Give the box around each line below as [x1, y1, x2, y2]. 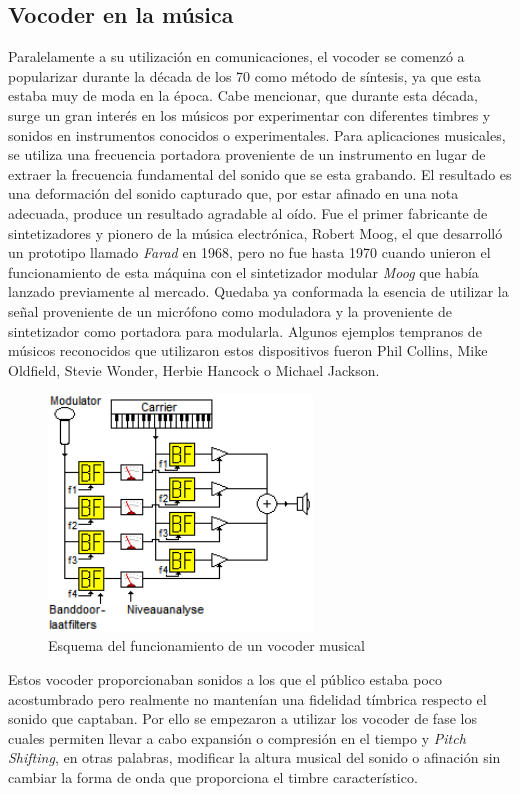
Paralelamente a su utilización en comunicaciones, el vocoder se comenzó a [8, 46, 465, 67]
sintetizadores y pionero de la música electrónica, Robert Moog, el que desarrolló [8, 222, 503, 243]
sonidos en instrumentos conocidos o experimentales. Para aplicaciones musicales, [8, 124, 506, 145]
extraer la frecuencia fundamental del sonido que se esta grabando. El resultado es [8, 163, 512, 184]
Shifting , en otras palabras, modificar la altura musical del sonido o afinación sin [8, 747, 501, 768]
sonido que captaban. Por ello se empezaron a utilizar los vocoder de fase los [8, 708, 477, 729]
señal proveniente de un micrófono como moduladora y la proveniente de [8, 300, 452, 321]
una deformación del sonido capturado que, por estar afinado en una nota [8, 183, 459, 204]
